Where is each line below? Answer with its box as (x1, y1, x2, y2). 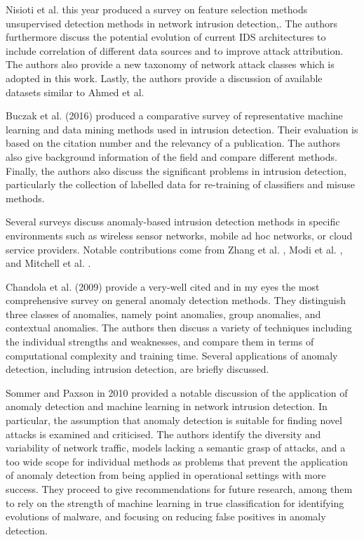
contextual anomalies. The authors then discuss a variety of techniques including (6, 320, 352, 335)
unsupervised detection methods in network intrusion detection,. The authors (6, 15, 338, 30)
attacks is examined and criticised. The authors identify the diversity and (6, 426, 321, 441)
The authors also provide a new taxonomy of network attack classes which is (6, 57, 335, 72)
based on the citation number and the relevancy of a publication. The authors (6, 136, 341, 150)
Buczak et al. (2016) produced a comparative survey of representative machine (6, 108, 343, 123)
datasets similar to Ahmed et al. (6, 84, 144, 99)
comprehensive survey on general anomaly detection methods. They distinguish (6, 293, 346, 308)
